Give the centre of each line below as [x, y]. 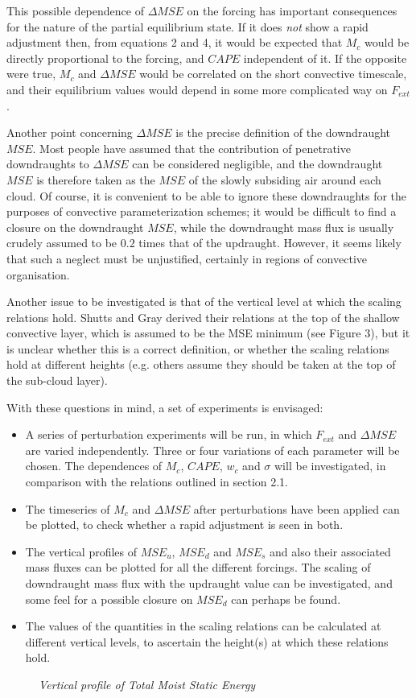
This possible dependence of [75, 10]
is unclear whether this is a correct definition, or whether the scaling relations [198, 348]
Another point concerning [70, 132]
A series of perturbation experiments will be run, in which [169, 434]
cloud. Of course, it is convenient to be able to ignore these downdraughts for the [207, 195]
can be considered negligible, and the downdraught [257, 164]
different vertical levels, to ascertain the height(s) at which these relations [207, 641]
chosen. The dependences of [94, 466]
